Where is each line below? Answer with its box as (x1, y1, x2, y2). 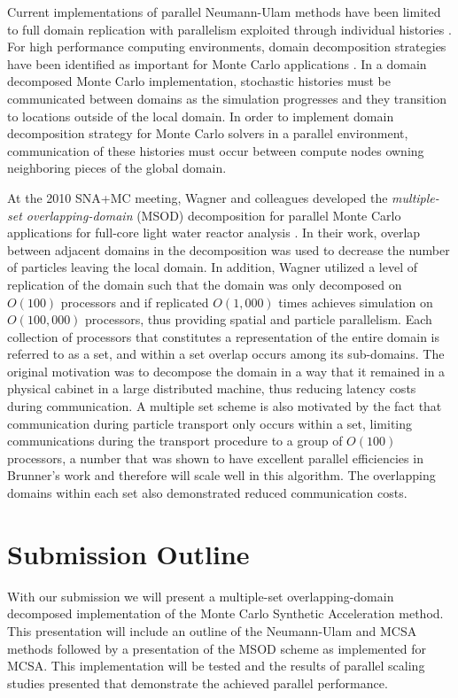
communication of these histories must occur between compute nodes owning (7, 141, 424, 159)
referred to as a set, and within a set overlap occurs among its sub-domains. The (7, 345, 445, 363)
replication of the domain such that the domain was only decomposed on (7, 275, 402, 293)
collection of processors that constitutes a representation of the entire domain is (7, 327, 439, 345)
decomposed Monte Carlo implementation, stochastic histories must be (7, 72, 391, 90)
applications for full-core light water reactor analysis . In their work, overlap (7, 223, 421, 242)
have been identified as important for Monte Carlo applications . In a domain (7, 54, 427, 73)
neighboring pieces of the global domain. (7, 159, 227, 177)
